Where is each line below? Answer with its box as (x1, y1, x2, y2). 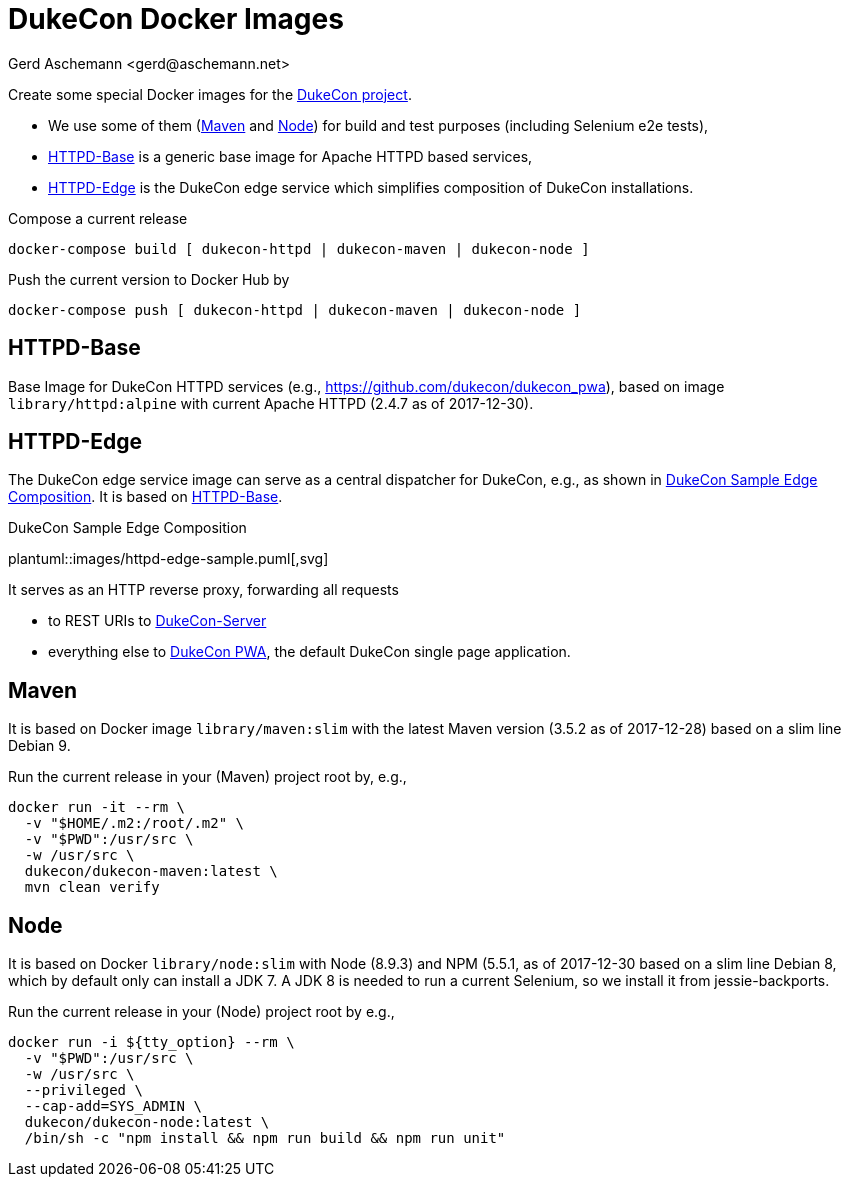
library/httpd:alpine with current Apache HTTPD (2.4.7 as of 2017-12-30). (8, 394, 534, 412)
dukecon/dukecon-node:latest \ (24, 1114, 270, 1131)
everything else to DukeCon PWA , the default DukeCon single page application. (48, 643, 571, 661)
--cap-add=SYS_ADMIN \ (24, 1098, 202, 1115)
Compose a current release (8, 209, 188, 227)
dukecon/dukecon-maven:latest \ (24, 863, 278, 880)
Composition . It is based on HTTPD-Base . (8, 488, 283, 506)
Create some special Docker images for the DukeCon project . (8, 85, 412, 103)
